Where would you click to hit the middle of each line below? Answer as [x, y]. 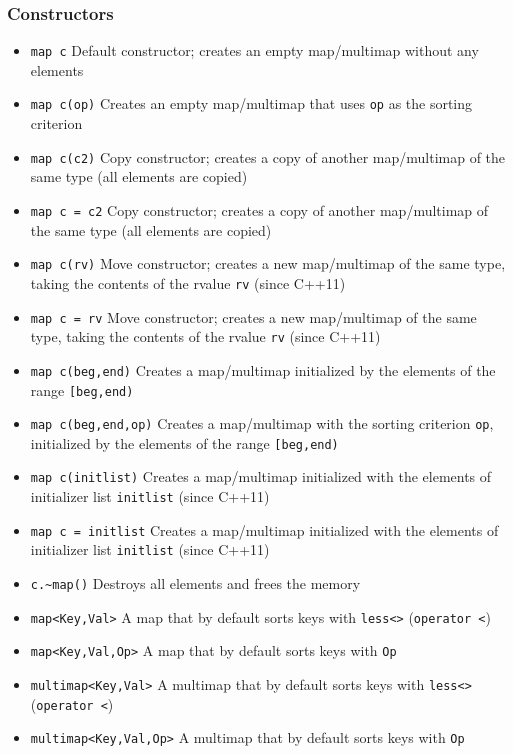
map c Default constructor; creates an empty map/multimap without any [254, 50]
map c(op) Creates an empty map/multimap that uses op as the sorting [251, 103]
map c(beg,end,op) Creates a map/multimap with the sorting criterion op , [262, 423]
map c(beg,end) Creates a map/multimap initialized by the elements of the [263, 369]
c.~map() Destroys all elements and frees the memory [195, 583]
